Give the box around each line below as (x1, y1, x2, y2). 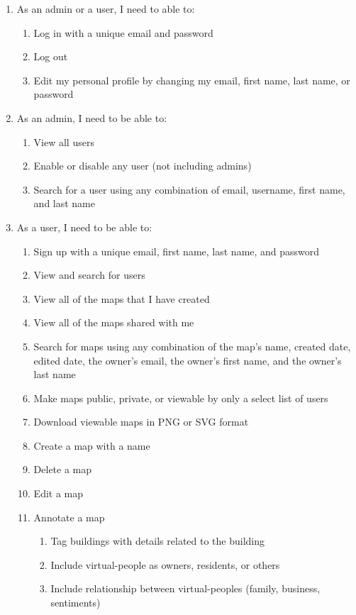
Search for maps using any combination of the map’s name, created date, (33, 338, 351, 353)
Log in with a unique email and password (33, 25, 213, 40)
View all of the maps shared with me (33, 315, 194, 330)
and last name (33, 196, 96, 211)
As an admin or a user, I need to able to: (16, 1, 195, 16)
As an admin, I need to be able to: (16, 110, 167, 125)
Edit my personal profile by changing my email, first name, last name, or (33, 72, 350, 87)
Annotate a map (33, 509, 105, 524)
